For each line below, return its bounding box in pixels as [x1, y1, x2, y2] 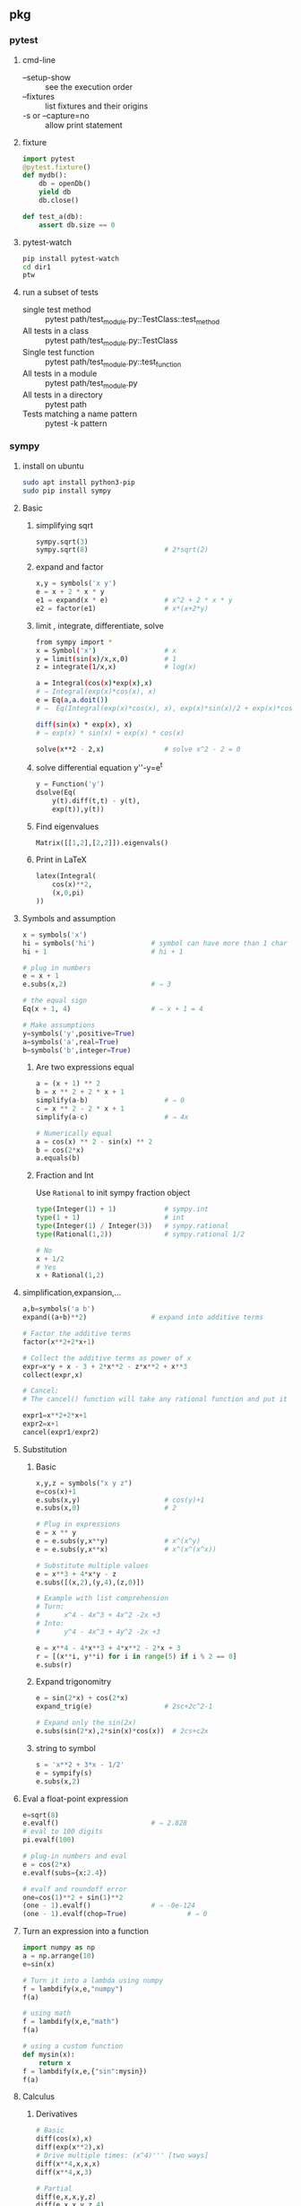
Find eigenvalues [35, 821, 99, 832]
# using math [21, 2009, 72, 2018]
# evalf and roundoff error [21, 1884, 127, 1894]
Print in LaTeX [35, 854, 87, 865]
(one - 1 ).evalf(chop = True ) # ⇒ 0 [21, 1910, 208, 1919]
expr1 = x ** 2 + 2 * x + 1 [21, 1411, 88, 1420]
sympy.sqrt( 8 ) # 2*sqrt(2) [35, 545, 209, 554]
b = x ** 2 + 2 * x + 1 [35, 1087, 125, 1097]
